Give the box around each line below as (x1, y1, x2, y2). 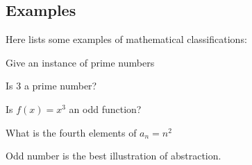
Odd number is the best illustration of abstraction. (6, 148, 221, 163)
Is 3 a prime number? (6, 78, 97, 93)
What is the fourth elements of (6, 125, 137, 139)
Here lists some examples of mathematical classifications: (6, 32, 247, 46)
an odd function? (69, 101, 142, 116)
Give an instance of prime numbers (6, 55, 155, 69)
